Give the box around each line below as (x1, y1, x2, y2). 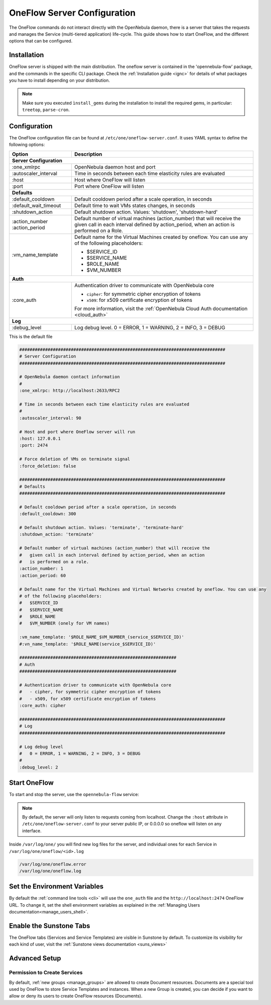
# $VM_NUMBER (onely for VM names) (19, 620, 110, 626)
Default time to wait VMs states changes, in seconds (74, 202, 195, 209)
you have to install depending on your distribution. (9, 77, 110, 83)
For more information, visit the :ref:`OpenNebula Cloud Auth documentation (74, 305, 248, 312)
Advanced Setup (9, 954, 61, 962)
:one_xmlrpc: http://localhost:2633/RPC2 (19, 388, 120, 393)
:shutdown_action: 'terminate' (19, 531, 95, 537)
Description (74, 151, 103, 158)
